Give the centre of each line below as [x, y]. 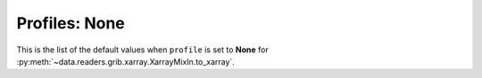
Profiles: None [71, 23]
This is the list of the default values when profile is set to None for [142, 50]
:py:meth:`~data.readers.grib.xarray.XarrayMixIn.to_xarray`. [126, 61]
